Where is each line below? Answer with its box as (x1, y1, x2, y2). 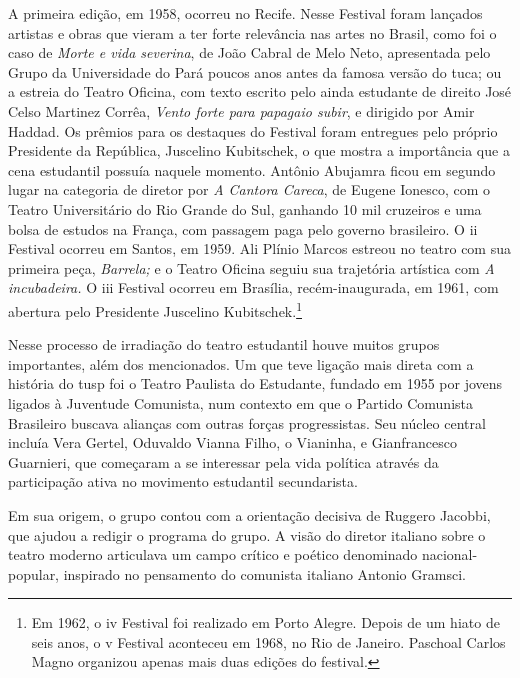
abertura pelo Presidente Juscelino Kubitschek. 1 (8, 297, 302, 321)
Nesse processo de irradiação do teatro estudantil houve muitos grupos (8, 334, 440, 355)
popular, (8, 563, 60, 584)
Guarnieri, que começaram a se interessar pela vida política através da (8, 451, 439, 472)
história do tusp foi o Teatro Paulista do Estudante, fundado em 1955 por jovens (8, 373, 503, 394)
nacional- (421, 544, 478, 565)
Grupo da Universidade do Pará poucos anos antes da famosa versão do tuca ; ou (8, 61, 502, 82)
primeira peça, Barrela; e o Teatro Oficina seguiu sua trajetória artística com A (8, 257, 495, 278)
